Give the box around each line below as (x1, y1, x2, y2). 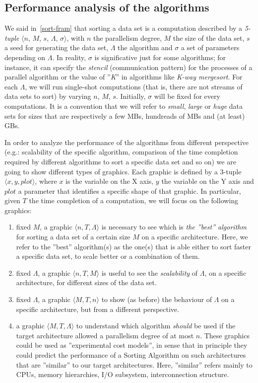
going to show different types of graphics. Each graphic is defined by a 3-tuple (4, 166, 242, 176)
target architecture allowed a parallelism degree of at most (16, 330, 194, 340)
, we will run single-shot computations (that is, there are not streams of (25, 81, 243, 91)
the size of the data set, (173, 32, 245, 43)
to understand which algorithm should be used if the (76, 320, 236, 331)
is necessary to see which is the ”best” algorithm (101, 222, 247, 232)
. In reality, (52, 52, 86, 62)
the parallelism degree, (93, 32, 162, 43)
